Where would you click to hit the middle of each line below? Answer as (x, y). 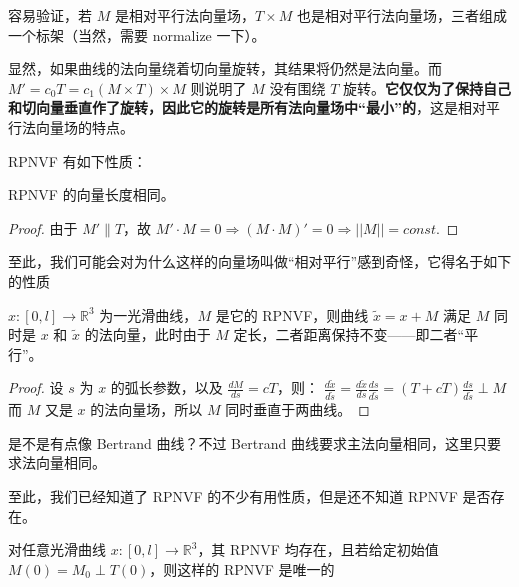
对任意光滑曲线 (57, 549)
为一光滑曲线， (148, 314)
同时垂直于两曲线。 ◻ (297, 409)
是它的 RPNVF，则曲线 (292, 314)
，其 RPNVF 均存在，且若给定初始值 (318, 549)
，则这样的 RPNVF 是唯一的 (242, 568)
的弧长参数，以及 (166, 387)
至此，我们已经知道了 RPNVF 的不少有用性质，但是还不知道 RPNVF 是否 (249, 496)
